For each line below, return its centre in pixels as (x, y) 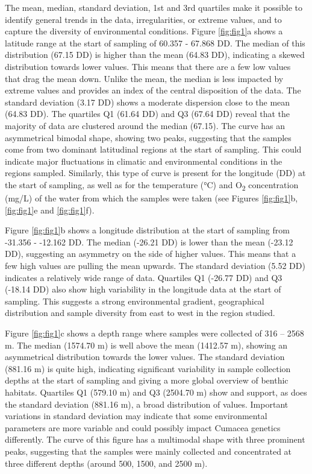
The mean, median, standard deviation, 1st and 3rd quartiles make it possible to (154, 7)
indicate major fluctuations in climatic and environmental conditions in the (144, 161)
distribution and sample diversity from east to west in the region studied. (140, 313)
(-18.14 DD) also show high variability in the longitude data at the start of (143, 289)
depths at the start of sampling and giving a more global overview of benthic (147, 380)
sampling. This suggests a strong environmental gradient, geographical (135, 301)
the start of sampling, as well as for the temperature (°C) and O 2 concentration (152, 185)
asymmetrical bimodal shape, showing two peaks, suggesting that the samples (148, 137)
